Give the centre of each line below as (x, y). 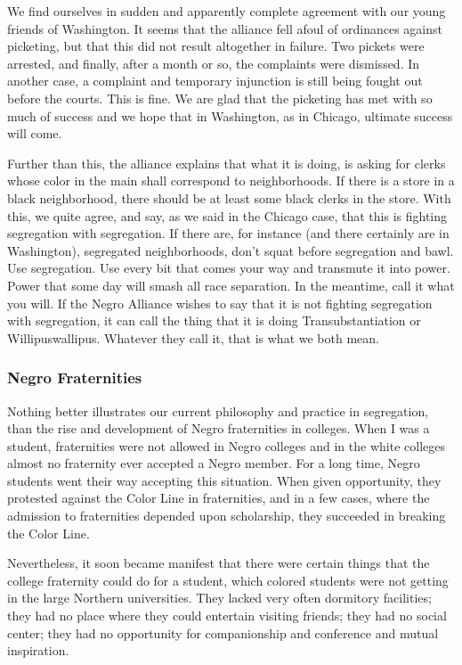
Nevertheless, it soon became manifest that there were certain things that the (219, 563)
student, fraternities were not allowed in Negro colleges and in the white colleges (226, 445)
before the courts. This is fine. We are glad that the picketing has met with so (220, 98)
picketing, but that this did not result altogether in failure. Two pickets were (216, 46)
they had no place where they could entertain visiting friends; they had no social (227, 616)
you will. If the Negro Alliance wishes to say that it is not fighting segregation (220, 303)
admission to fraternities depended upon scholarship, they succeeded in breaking (227, 516)
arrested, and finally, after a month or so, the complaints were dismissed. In (214, 63)
